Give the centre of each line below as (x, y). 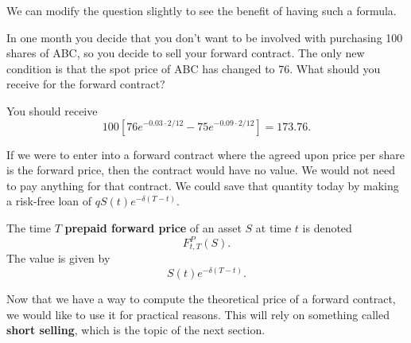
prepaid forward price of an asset (153, 227)
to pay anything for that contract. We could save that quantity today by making (203, 185)
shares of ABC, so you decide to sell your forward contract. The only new (186, 53)
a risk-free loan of (49, 201)
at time (273, 227)
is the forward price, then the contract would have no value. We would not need (201, 170)
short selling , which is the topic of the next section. (136, 330)
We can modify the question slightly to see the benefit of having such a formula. (202, 10)
